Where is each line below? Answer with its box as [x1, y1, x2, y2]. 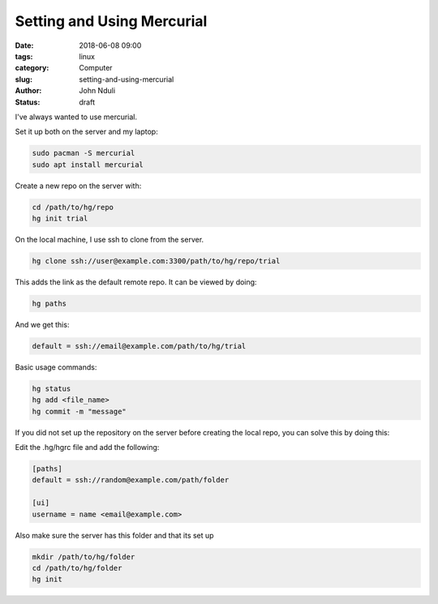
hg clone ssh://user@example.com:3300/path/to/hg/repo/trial [32, 256, 281, 265]
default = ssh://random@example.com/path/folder [32, 475, 230, 485]
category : [15, 63, 49, 73]
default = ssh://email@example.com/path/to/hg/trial [32, 341, 247, 350]
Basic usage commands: [15, 362, 97, 372]
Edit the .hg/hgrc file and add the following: [15, 443, 160, 452]
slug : [15, 74, 32, 84]
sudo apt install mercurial [32, 160, 144, 169]
